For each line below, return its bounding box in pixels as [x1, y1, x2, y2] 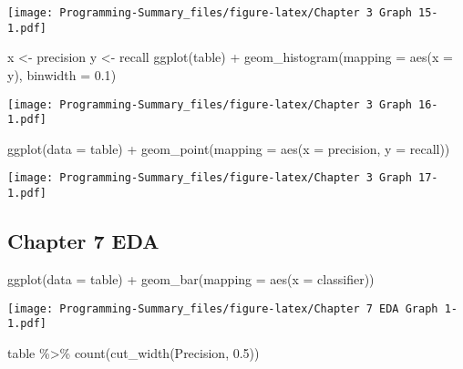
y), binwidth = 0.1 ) [7, 65, 117, 84]
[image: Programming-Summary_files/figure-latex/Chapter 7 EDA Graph [7, 302, 438, 315]
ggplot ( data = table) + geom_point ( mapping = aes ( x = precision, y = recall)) [7, 138, 450, 158]
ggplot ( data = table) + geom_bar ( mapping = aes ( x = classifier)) [7, 269, 375, 288]
